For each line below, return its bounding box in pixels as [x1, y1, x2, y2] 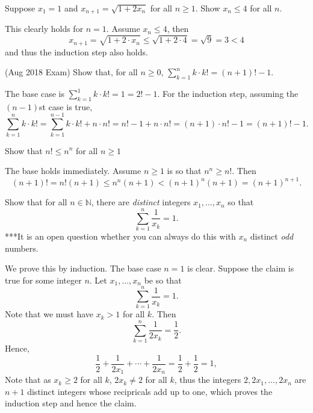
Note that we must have [5, 308, 94, 320]
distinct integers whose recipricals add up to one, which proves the [27, 385, 273, 397]
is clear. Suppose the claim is [187, 262, 294, 275]
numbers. [5, 241, 39, 254]
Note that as [5, 373, 51, 386]
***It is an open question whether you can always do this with [5, 229, 236, 242]
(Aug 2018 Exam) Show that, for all [5, 66, 138, 78]
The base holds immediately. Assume [5, 164, 141, 177]
